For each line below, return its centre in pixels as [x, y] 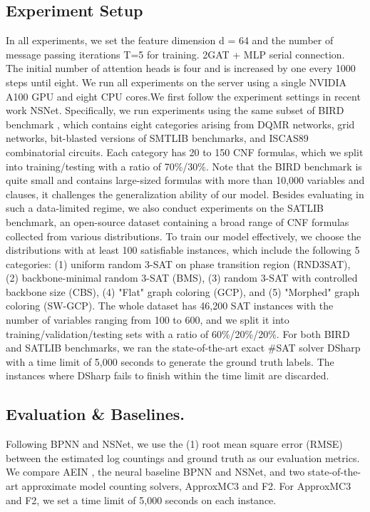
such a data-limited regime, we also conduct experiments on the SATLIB [165, 208]
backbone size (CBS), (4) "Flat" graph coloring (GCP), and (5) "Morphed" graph [183, 291]
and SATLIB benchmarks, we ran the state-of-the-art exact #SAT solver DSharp [183, 348]
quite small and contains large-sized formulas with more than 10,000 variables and [185, 180]
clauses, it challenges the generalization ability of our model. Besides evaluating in [185, 194]
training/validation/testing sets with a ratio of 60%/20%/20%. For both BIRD [178, 333]
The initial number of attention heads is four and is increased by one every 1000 [181, 68]
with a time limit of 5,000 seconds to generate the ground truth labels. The [170, 361]
